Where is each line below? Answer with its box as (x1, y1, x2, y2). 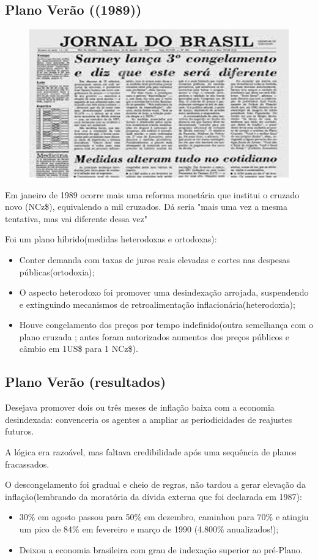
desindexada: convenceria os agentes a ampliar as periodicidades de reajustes (5, 413, 292, 425)
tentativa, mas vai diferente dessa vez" (5, 212, 147, 225)
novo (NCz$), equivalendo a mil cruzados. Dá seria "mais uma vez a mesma (5, 200, 287, 213)
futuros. (5, 425, 34, 438)
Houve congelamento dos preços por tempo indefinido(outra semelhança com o (19, 318, 314, 331)
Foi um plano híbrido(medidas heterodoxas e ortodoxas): (5, 233, 217, 245)
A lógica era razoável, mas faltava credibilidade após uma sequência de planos (5, 446, 297, 458)
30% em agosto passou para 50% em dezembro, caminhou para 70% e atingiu (19, 510, 309, 523)
